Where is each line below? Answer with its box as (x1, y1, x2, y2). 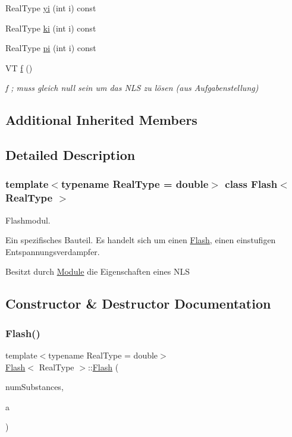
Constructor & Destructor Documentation (5, 294, 271, 313)
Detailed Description (5, 146, 136, 164)
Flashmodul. (5, 213, 51, 226)
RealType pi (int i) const (5, 42, 96, 54)
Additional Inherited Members (5, 111, 197, 129)
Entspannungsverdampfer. (5, 245, 100, 257)
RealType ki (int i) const (5, 21, 96, 34)
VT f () (5, 61, 33, 74)
